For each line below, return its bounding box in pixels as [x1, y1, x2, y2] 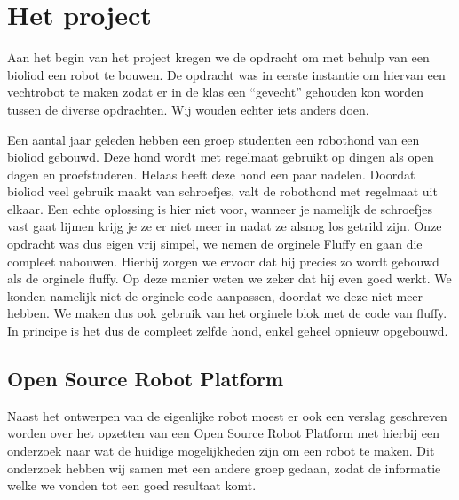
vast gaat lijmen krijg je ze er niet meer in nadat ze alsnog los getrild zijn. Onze [7, 217, 442, 235]
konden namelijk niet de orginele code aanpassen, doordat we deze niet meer [7, 286, 423, 305]
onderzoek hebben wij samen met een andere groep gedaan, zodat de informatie [7, 458, 441, 477]
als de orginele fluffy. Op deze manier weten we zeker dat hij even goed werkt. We [7, 269, 452, 288]
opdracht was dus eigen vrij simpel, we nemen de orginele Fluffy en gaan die [7, 234, 423, 253]
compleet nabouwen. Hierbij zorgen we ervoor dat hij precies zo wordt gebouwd [7, 251, 439, 270]
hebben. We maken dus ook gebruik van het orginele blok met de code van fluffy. [7, 304, 447, 322]
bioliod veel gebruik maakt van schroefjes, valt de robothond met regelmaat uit [7, 182, 438, 201]
